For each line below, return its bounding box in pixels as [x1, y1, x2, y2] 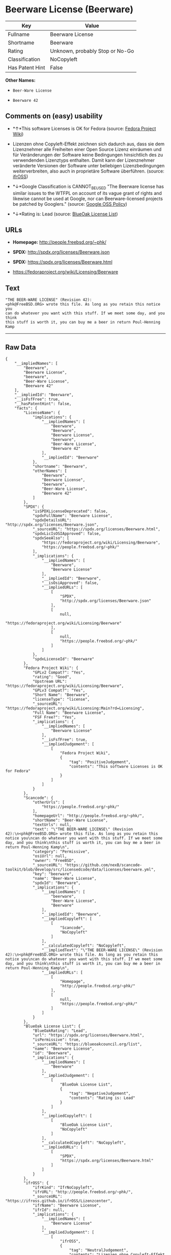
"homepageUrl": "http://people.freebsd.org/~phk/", [32, 813, 145, 818]
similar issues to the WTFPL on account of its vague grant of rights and [12, 190, 162, 196]
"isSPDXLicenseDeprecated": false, [32, 508, 108, 514]
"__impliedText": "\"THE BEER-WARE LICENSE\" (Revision [41, 947, 163, 953]
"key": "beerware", [32, 871, 74, 876]
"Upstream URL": [32, 679, 67, 684]
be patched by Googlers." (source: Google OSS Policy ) [12, 201, 127, 207]
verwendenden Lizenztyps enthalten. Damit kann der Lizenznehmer [12, 157, 155, 163]
